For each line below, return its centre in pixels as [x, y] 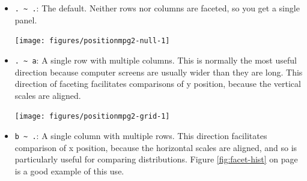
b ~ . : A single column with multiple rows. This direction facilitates [141, 135]
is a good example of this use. [69, 171]
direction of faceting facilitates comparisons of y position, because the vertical [158, 84]
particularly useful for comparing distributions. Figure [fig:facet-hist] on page [156, 159]
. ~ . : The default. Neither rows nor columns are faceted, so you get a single [157, 8]
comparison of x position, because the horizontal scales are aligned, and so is [156, 147]
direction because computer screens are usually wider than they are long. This [159, 72]
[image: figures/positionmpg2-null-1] [92, 41]
